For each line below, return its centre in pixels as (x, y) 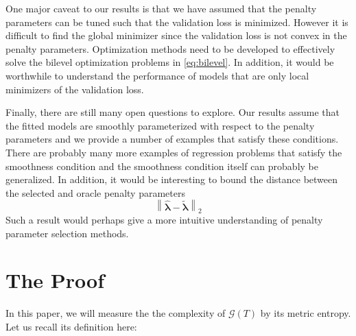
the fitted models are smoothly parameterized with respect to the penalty (160, 125)
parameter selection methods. (67, 233)
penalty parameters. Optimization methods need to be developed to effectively (170, 48)
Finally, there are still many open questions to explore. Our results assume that (173, 112)
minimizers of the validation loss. (75, 89)
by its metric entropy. (306, 313)
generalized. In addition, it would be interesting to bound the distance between (172, 179)
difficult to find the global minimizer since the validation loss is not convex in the (176, 35)
